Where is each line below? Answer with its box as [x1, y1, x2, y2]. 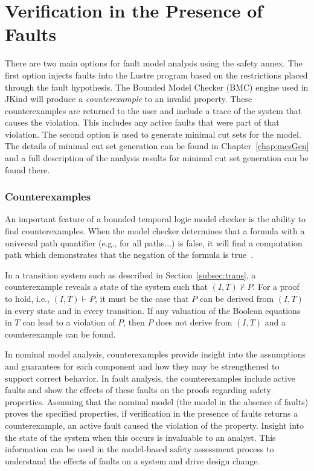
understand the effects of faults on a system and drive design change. [5, 454, 260, 467]
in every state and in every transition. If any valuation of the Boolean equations [5, 304, 301, 316]
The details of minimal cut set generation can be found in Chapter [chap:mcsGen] [5, 139, 309, 152]
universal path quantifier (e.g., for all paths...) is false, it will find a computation [5, 236, 303, 249]
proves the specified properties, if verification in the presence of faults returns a [5, 407, 298, 420]
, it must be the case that [94, 292, 189, 305]
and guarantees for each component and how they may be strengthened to [5, 360, 280, 372]
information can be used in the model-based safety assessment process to [5, 443, 274, 455]
